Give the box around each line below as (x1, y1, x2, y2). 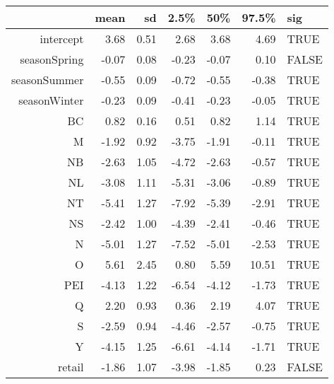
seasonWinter (18, 92, 84, 108)
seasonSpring (20, 51, 84, 67)
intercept (40, 30, 84, 47)
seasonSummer (11, 71, 84, 88)
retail (57, 359, 84, 375)
